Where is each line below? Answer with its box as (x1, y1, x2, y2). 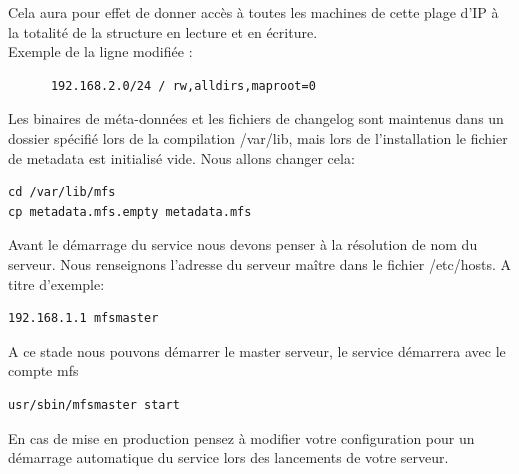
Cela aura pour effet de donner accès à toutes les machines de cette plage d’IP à (8, 2, 499, 22)
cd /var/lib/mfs (8, 185, 116, 200)
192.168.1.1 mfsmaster (8, 311, 159, 326)
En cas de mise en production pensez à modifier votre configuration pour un (8, 427, 475, 448)
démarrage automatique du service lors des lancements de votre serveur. (8, 447, 449, 468)
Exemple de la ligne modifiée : (8, 41, 193, 62)
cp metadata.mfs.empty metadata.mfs (8, 204, 252, 219)
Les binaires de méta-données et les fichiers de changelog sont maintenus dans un (8, 108, 504, 129)
